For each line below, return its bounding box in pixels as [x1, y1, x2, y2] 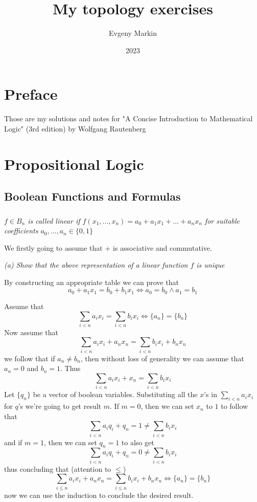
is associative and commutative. [113, 242, 212, 253]
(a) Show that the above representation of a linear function [4, 259, 188, 270]
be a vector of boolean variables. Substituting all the [33, 389, 198, 400]
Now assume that [4, 326, 58, 337]
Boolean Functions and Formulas [4, 188, 181, 204]
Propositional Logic [4, 153, 144, 174]
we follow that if [4, 353, 55, 363]
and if [4, 436, 22, 447]
